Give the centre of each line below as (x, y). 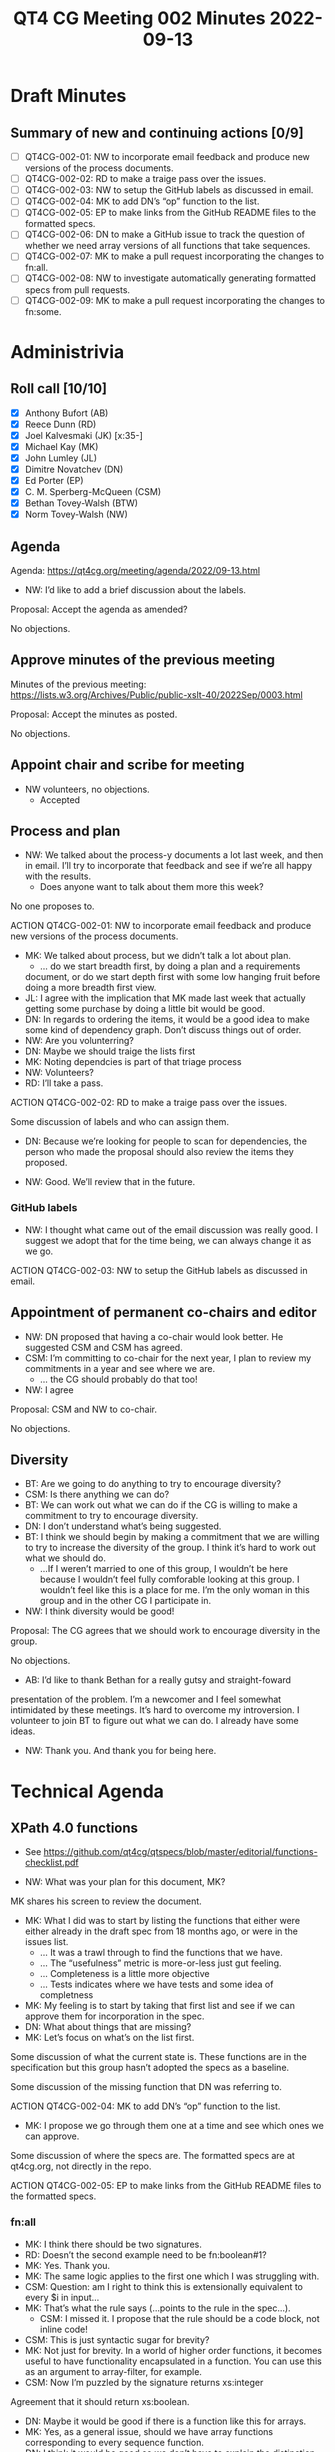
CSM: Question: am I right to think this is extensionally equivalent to (163, 2286)
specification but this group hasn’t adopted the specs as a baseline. (150, 2068)
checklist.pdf (52, 1863)
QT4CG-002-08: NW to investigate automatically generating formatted (170, 278)
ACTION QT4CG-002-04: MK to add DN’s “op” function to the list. (145, 2106)
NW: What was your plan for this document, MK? (125, 1882)
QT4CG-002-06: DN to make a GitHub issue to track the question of (164, 234)
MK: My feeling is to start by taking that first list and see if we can (159, 2006)
